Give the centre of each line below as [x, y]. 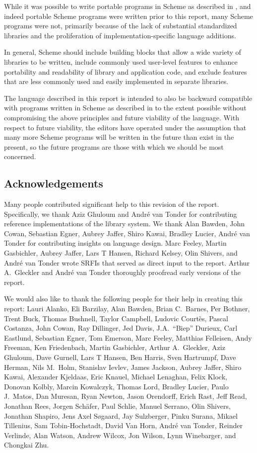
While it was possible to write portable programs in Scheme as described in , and [128, 6]
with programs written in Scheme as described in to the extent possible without [125, 108]
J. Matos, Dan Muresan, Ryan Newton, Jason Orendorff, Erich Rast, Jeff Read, [126, 396]
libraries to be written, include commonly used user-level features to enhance [121, 61]
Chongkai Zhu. [27, 445]
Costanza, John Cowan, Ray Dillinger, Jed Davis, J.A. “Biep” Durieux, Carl [121, 328]
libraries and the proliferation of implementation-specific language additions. [120, 35]
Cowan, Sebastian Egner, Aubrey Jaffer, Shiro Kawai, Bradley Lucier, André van [127, 233]
